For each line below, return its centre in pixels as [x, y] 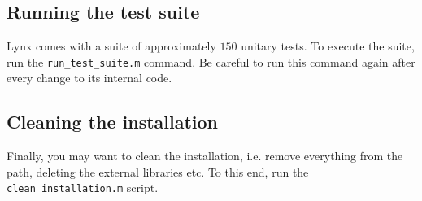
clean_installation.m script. [83, 188]
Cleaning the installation [113, 122]
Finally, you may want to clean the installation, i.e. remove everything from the [205, 156]
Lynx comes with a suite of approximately [111, 46]
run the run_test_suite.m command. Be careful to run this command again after [211, 61]
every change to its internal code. [89, 78]
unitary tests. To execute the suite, [328, 46]
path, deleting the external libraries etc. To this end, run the [158, 171]
